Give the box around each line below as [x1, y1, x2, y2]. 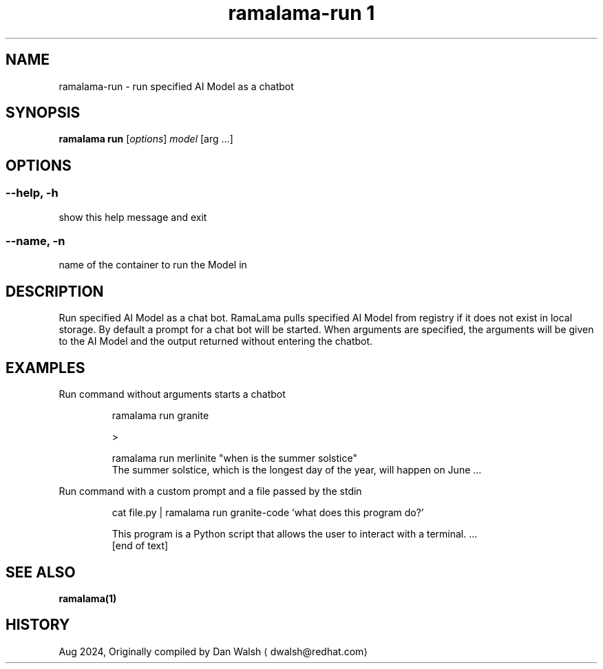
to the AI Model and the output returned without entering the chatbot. [59, 335, 373, 348]
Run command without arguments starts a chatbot [59, 388, 286, 401]
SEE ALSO [6, 563, 76, 581]
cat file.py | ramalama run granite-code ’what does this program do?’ [112, 507, 424, 519]
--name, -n [6, 234, 65, 248]
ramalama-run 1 [228, 1, 375, 25]
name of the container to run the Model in [59, 259, 247, 271]
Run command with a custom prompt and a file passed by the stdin [59, 485, 362, 498]
